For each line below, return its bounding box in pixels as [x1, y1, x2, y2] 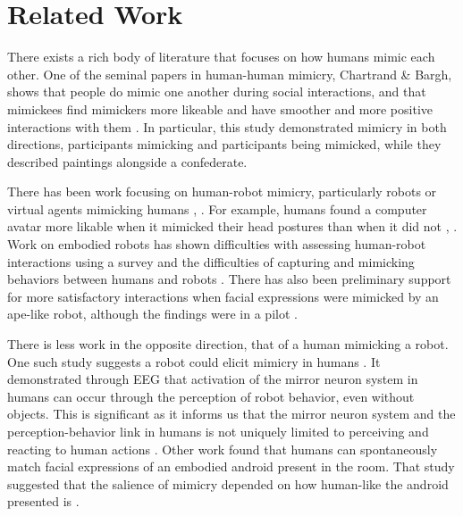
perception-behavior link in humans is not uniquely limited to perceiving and [7, 422, 429, 440]
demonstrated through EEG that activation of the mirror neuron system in [7, 370, 418, 388]
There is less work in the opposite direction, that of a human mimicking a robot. [7, 335, 449, 354]
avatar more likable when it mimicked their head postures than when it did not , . [7, 217, 458, 236]
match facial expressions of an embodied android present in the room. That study [7, 457, 455, 476]
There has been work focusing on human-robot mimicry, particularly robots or [7, 182, 437, 201]
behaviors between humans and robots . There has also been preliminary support [7, 270, 451, 288]
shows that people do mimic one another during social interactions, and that [7, 82, 426, 101]
